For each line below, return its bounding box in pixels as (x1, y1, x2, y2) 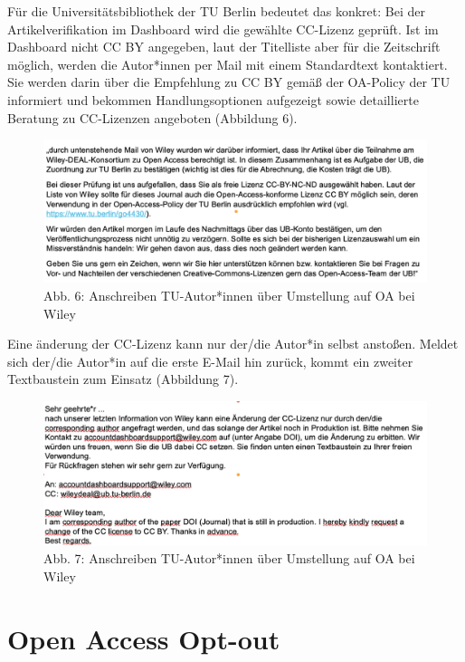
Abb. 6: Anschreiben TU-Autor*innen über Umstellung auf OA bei (43, 285, 415, 304)
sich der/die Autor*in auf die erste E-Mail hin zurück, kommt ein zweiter (7, 351, 413, 370)
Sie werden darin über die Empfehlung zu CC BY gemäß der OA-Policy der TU (7, 72, 451, 91)
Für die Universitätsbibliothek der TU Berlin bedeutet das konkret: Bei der (7, 2, 425, 20)
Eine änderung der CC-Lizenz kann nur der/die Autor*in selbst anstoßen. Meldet (7, 334, 459, 353)
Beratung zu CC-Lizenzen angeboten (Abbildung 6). (7, 108, 298, 127)
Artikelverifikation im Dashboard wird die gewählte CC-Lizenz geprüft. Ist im (7, 19, 439, 38)
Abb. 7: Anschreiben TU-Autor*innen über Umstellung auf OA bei (43, 549, 415, 568)
